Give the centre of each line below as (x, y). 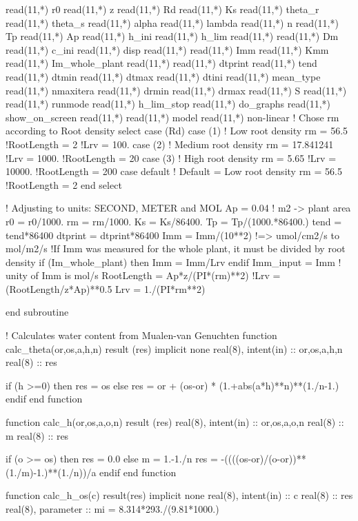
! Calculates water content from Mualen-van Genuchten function (141, 335)
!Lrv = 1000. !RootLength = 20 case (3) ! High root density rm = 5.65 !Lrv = (171, 157)
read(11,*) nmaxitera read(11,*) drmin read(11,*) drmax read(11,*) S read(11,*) (176, 90)
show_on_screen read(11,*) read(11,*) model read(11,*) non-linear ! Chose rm (172, 117)
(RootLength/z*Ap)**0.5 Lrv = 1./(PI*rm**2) (106, 288)
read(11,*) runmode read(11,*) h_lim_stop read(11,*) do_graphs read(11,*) (168, 104)
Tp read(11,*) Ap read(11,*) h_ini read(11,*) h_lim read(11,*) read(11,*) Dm (172, 36)
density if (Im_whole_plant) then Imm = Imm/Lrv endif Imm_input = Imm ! (173, 262)
